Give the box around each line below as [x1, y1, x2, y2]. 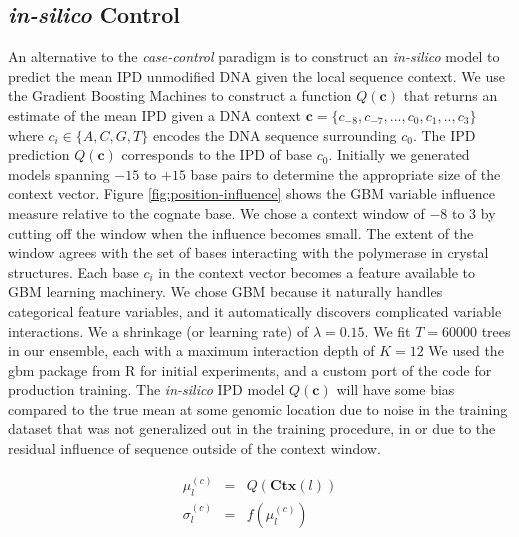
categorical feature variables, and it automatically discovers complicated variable [8, 300, 502, 321]
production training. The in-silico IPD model [8, 379, 285, 400]
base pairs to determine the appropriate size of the [190, 163, 501, 184]
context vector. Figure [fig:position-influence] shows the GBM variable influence [8, 183, 495, 204]
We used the [428, 340, 504, 361]
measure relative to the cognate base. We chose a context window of [8, 202, 425, 223]
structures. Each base [8, 261, 139, 282]
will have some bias [336, 379, 455, 400]
